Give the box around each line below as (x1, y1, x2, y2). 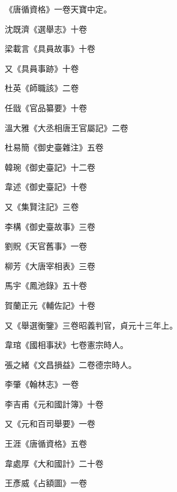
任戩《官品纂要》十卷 (5, 101, 87, 113)
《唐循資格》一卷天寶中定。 (5, 3, 112, 15)
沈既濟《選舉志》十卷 (5, 22, 87, 35)
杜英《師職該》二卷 (5, 82, 79, 94)
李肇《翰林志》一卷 (5, 378, 79, 390)
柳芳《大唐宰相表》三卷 (5, 259, 95, 272)
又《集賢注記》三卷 (5, 200, 79, 212)
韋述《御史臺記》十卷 (5, 180, 87, 193)
